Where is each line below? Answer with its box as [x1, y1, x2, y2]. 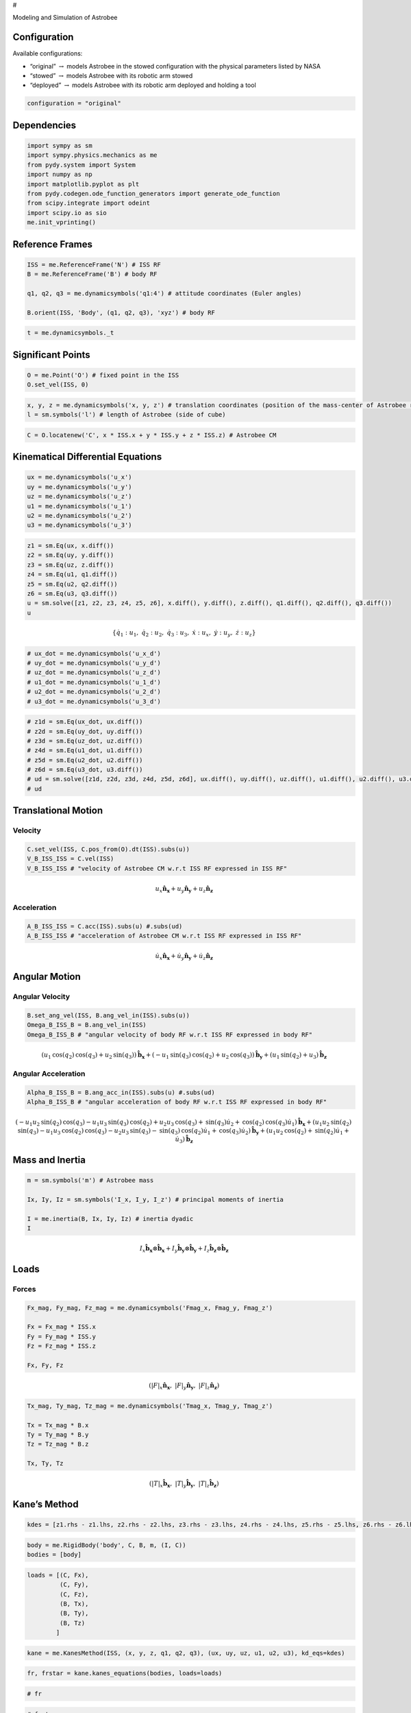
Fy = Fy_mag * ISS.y [27, 1333, 96, 1340]
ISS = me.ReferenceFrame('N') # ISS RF [27, 260, 161, 269]
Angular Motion [12, 971, 82, 983]
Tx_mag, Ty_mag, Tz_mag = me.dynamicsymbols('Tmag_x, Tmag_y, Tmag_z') [27, 1402, 273, 1409]
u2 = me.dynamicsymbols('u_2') [27, 511, 133, 519]
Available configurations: [12, 49, 83, 58]
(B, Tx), [59, 1600, 89, 1608]
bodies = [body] [27, 1551, 82, 1559]
